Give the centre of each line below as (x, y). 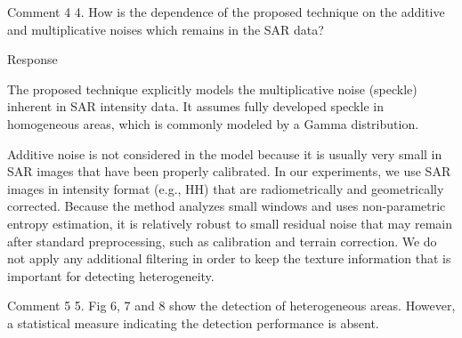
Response (32, 59)
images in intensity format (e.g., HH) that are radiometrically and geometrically (226, 188)
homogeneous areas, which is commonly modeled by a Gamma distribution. (213, 123)
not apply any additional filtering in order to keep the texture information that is (229, 258)
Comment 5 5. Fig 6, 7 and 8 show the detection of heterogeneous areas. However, (231, 306)
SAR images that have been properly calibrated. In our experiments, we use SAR (229, 171)
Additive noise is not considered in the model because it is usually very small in (225, 153)
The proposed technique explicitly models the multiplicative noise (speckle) (212, 89)
